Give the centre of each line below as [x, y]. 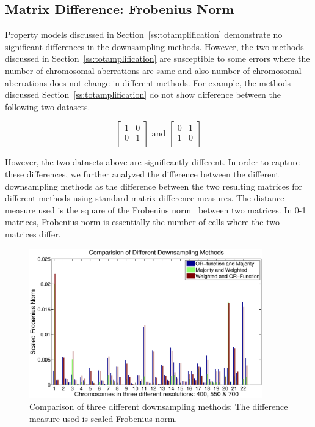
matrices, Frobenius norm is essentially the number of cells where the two [142, 222]
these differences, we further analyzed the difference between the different [142, 173]
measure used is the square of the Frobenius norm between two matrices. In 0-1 [156, 210]
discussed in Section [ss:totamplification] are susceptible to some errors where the [157, 58]
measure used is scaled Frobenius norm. [103, 418]
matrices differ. [33, 233]
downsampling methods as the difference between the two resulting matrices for [154, 186]
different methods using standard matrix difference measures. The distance [145, 198]
